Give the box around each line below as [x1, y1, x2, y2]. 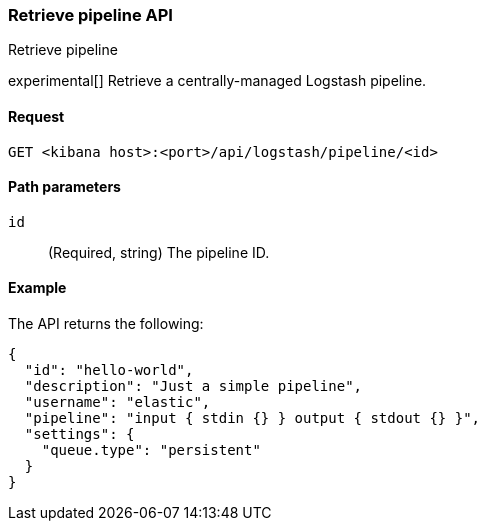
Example [8, 279, 67, 297]
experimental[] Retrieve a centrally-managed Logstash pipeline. [8, 72, 427, 90]
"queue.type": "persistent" [41, 442, 261, 459]
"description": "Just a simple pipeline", [24, 378, 363, 395]
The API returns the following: [8, 315, 204, 333]
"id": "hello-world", [24, 362, 194, 379]
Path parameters [8, 178, 121, 196]
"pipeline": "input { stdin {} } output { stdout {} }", [24, 410, 481, 427]
